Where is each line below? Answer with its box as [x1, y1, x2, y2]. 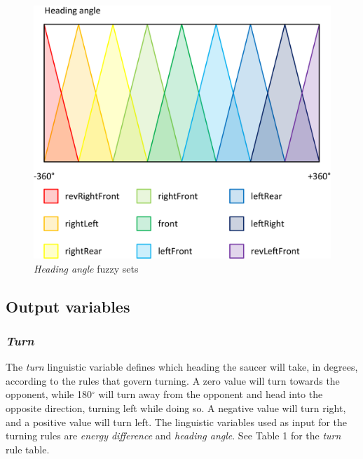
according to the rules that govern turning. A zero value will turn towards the [6, 373, 340, 388]
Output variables [6, 295, 130, 317]
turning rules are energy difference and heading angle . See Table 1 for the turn [6, 428, 341, 443]
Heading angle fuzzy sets [34, 261, 139, 275]
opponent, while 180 [6, 387, 92, 402]
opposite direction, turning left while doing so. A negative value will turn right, [6, 401, 346, 416]
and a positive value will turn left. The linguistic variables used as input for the [6, 414, 348, 429]
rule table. [6, 441, 50, 456]
